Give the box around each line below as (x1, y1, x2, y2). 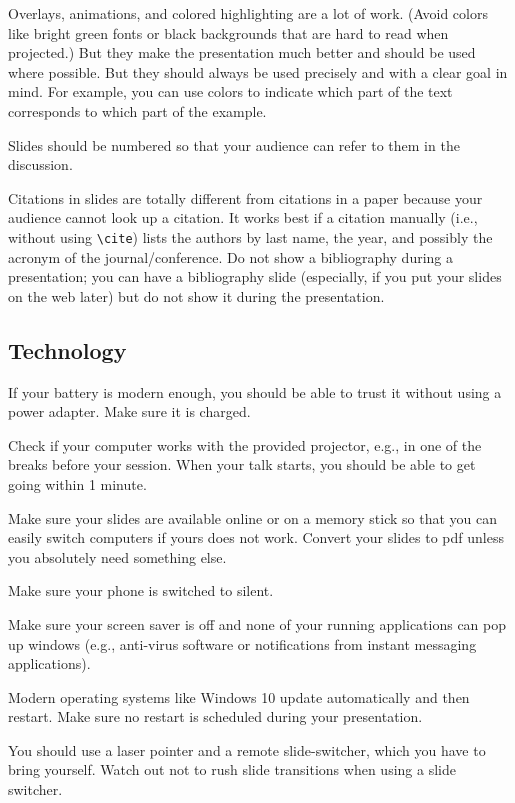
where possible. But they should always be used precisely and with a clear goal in (8, 61, 508, 82)
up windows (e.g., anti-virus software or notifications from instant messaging (8, 633, 477, 654)
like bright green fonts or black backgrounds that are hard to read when (8, 22, 449, 43)
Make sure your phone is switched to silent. (8, 580, 274, 601)
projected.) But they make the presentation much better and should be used (8, 42, 476, 63)
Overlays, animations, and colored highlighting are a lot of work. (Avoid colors (8, 3, 488, 23)
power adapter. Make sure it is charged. (8, 401, 251, 422)
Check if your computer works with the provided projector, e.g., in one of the (8, 434, 482, 455)
